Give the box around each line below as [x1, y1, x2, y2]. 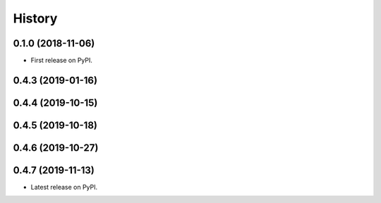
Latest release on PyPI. [30, 183, 98, 192]
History [13, 11, 58, 26]
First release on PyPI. [30, 56, 93, 65]
